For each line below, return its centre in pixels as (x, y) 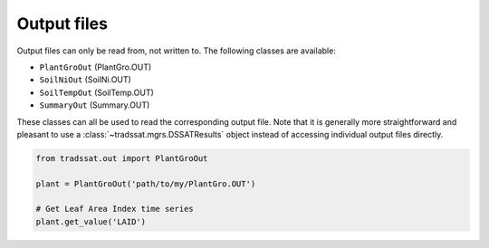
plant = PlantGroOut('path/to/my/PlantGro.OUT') (146, 184)
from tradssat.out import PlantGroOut (122, 158)
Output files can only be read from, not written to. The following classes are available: (177, 51)
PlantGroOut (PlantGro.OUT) (96, 67)
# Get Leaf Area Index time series (115, 209)
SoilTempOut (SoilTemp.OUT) (96, 92)
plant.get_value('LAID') (91, 221)
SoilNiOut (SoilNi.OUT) (85, 80)
